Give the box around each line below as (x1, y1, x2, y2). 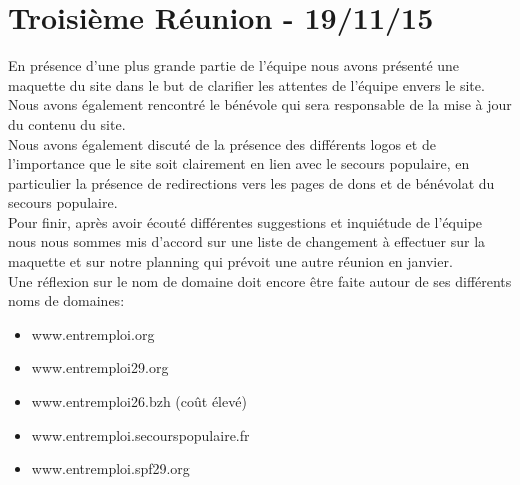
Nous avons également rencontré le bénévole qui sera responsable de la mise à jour (8, 94, 512, 115)
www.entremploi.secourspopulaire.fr (31, 424, 250, 445)
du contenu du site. (8, 113, 126, 134)
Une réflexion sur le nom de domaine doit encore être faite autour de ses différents (8, 270, 512, 291)
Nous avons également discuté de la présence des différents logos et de (8, 133, 436, 154)
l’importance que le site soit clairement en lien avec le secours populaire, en (8, 153, 470, 174)
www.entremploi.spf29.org (31, 458, 190, 479)
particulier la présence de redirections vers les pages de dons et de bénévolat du (8, 172, 495, 193)
